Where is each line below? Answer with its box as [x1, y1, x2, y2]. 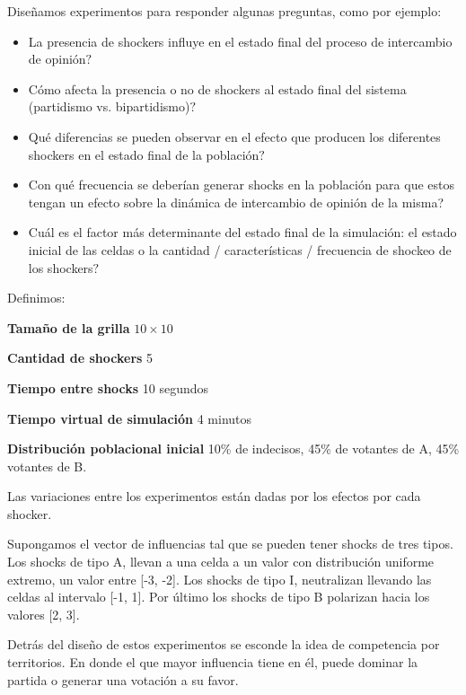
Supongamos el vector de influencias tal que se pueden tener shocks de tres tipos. [7, 534, 453, 553]
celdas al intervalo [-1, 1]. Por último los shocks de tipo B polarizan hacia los [7, 587, 430, 606]
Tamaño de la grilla [7, 318, 130, 337]
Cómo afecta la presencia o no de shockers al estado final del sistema [28, 79, 407, 98]
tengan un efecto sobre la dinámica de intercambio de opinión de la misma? [28, 192, 444, 211]
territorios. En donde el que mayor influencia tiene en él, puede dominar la [7, 653, 418, 672]
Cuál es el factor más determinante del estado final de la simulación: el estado [28, 223, 457, 242]
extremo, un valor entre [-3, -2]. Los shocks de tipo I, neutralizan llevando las [7, 569, 432, 588]
